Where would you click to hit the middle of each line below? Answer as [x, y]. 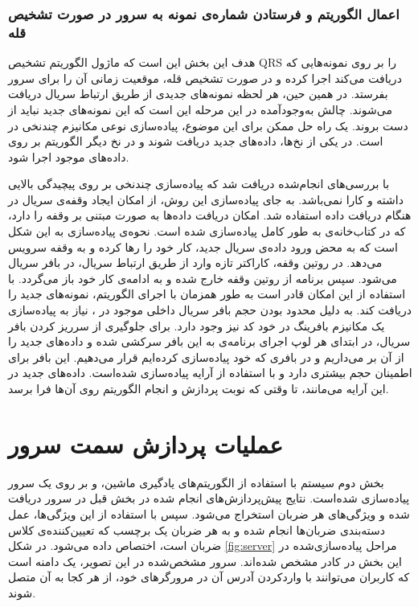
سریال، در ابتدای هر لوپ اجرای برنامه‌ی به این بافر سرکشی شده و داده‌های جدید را [209, 341]
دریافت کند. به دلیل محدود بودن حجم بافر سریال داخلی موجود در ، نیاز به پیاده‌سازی [210, 310]
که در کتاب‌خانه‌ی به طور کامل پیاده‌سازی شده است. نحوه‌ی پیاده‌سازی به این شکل [207, 231]
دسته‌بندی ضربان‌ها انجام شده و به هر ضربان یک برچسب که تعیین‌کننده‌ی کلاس [197, 529]
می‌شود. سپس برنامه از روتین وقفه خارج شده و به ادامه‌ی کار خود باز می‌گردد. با [203, 278]
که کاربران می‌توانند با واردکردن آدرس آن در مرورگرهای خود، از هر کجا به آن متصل [209, 577]
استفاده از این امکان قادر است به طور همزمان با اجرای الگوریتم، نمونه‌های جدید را [207, 294]
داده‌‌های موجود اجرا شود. [69, 156]
